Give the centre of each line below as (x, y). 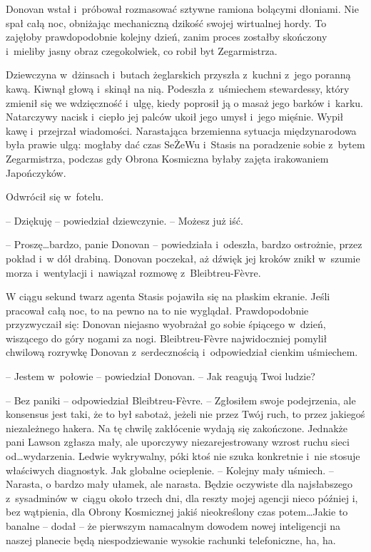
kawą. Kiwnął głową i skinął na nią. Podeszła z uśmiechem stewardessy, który (178, 88)
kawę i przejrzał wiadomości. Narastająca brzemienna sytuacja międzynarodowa (181, 130)
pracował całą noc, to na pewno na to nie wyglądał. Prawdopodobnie (157, 310)
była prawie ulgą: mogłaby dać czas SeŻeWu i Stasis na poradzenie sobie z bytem (185, 144)
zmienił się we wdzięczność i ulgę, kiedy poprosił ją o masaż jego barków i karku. (184, 102)
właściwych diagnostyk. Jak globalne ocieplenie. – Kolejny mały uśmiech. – (170, 470)
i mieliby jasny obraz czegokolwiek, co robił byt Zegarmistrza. (142, 50)
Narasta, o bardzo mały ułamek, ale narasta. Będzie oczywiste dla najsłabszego (179, 484)
